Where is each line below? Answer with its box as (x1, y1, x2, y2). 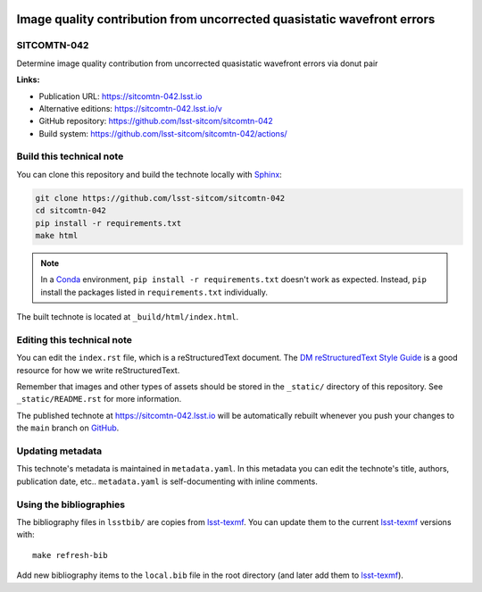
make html (35, 230, 79, 241)
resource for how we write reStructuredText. (16, 364, 180, 375)
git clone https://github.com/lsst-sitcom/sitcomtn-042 (35, 193, 286, 203)
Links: (16, 74, 40, 85)
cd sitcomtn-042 (35, 205, 107, 216)
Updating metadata (16, 445, 103, 457)
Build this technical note (16, 150, 124, 163)
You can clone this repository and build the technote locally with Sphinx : (16, 169, 283, 179)
